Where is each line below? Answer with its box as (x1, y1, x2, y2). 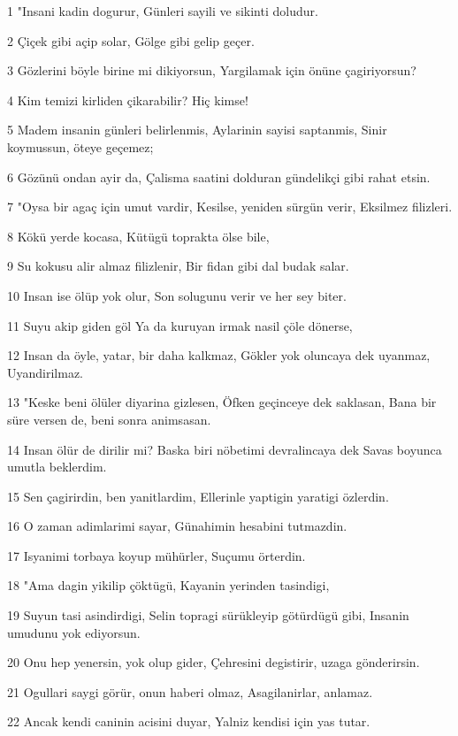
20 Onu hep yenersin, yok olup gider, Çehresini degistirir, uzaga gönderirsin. (7, 653, 420, 671)
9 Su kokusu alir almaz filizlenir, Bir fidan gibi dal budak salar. (7, 257, 349, 275)
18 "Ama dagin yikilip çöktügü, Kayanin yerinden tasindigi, (7, 576, 330, 594)
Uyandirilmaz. (7, 363, 84, 381)
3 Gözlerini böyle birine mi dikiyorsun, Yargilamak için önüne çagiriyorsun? (7, 61, 416, 80)
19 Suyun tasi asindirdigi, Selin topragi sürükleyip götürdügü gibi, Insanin (7, 606, 409, 625)
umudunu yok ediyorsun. (7, 623, 141, 641)
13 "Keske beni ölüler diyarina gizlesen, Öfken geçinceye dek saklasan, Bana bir (7, 393, 437, 411)
